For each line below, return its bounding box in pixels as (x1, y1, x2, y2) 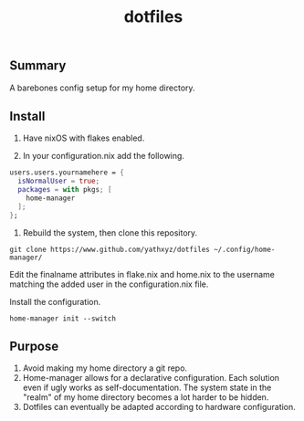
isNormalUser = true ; (17, 176, 100, 186)
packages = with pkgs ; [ (17, 185, 112, 195)
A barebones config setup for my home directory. (9, 82, 195, 93)
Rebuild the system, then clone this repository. (22, 226, 198, 238)
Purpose (9, 339, 59, 354)
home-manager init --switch (9, 313, 117, 323)
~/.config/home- (213, 245, 276, 254)
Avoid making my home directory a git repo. (22, 363, 188, 374)
